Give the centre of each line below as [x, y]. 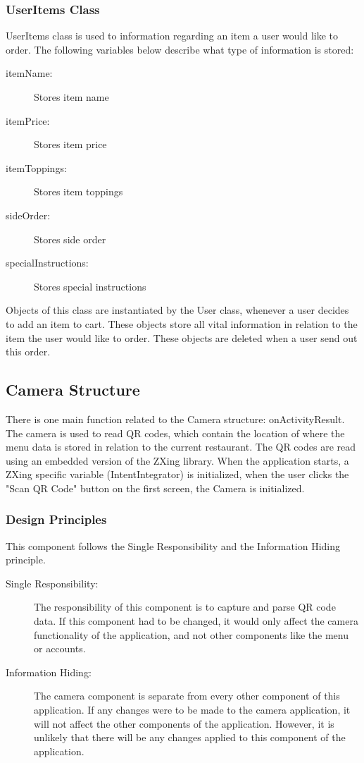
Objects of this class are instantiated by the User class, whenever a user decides [177, 310]
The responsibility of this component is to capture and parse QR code [185, 607]
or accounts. [60, 648]
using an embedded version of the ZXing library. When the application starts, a [177, 460]
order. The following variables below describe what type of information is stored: [180, 49]
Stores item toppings [79, 191]
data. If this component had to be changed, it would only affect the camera [196, 621]
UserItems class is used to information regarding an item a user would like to [172, 36]
